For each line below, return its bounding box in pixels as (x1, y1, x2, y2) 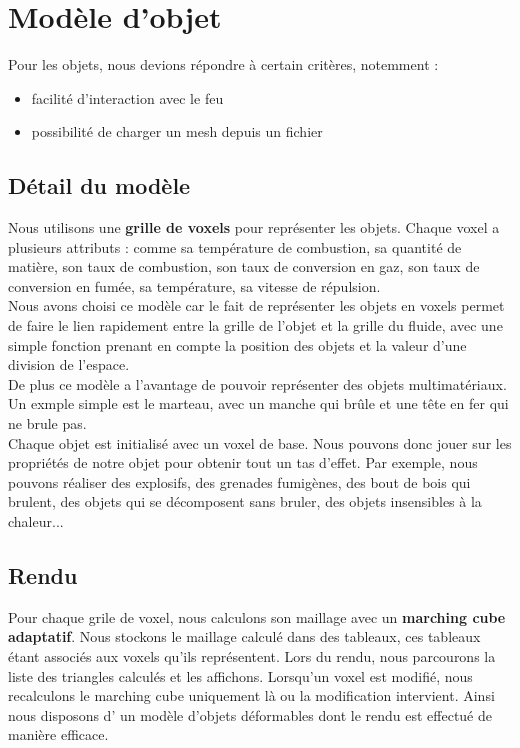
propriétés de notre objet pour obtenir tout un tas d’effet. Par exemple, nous (8, 452, 478, 473)
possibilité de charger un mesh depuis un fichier (31, 121, 323, 142)
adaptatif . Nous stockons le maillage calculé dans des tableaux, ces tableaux (8, 626, 481, 647)
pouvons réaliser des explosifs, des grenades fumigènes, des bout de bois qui (8, 471, 471, 492)
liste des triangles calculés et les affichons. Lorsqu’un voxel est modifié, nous (8, 665, 473, 686)
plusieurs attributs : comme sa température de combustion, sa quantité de (8, 236, 462, 257)
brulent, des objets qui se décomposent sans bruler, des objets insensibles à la (8, 491, 482, 512)
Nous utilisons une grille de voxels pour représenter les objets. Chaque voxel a (8, 217, 500, 238)
